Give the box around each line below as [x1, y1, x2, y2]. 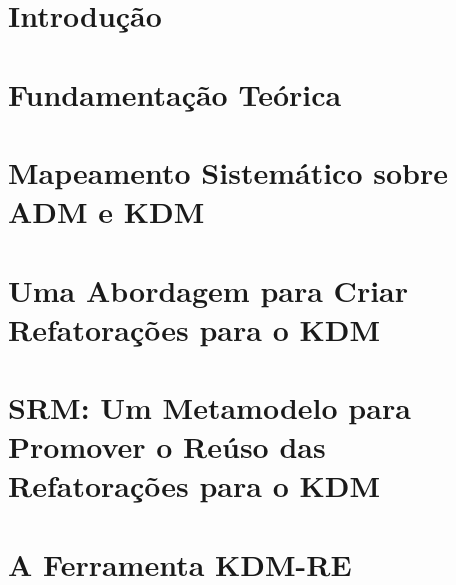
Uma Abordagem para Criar [8, 269, 409, 310]
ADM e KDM [8, 191, 205, 232]
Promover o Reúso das [8, 426, 326, 467]
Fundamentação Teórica [8, 73, 342, 114]
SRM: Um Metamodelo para [8, 387, 411, 428]
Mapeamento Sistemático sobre [8, 151, 448, 192]
